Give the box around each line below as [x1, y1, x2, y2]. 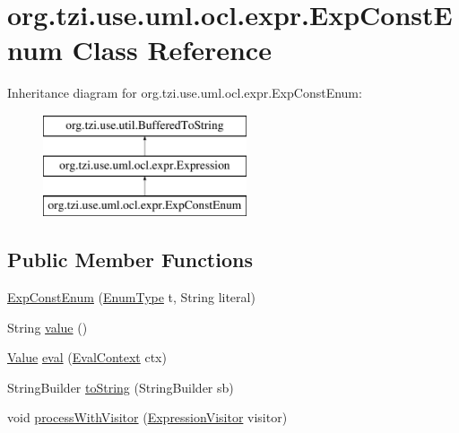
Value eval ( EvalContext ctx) [7, 348, 167, 367]
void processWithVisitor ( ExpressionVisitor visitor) [7, 408, 288, 427]
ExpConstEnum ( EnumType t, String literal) [7, 288, 255, 307]
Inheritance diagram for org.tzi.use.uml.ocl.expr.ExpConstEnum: [7, 83, 362, 102]
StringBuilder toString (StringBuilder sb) [7, 377, 234, 396]
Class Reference [72, 31, 272, 68]
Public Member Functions [7, 246, 253, 273]
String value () [7, 317, 88, 336]
